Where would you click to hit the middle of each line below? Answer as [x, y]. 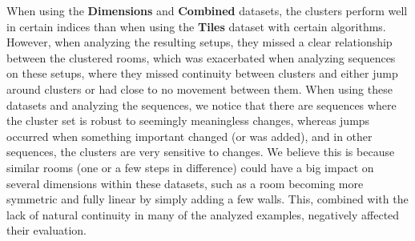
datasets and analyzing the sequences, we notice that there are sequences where [201, 104]
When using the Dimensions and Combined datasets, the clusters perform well [207, 10]
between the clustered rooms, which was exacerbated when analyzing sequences [201, 57]
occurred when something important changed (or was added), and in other [189, 136]
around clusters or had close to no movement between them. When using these [199, 88]
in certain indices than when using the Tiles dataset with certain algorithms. [196, 26]
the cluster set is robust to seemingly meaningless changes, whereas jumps [188, 120]
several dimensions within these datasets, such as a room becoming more [185, 183]
